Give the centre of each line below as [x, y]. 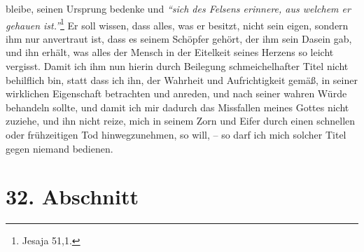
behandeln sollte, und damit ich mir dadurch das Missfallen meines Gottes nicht [177, 107]
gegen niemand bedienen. [59, 148]
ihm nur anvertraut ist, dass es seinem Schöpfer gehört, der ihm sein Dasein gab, [179, 38]
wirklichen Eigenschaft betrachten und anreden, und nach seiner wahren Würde [176, 93]
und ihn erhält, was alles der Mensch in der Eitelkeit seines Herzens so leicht [170, 52]
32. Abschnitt [72, 196]
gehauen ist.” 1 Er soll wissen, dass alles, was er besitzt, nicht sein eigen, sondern [177, 24]
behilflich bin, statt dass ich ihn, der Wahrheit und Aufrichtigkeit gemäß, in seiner [182, 79]
